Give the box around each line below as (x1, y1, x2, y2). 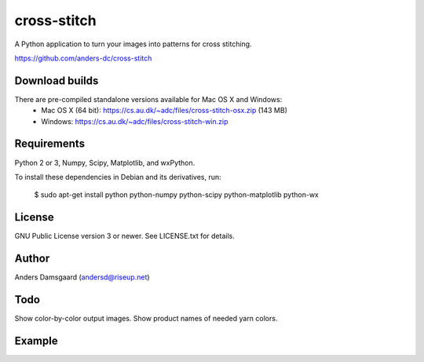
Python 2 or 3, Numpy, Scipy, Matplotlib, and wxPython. (14, 158, 196, 167)
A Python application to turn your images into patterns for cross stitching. (14, 39, 252, 49)
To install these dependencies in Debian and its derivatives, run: (14, 172, 221, 181)
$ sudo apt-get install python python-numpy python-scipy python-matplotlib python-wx (34, 190, 320, 199)
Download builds (14, 74, 99, 87)
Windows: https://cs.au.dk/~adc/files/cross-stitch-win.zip (41, 116, 228, 126)
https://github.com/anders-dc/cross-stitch (14, 53, 152, 63)
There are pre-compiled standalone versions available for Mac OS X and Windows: (14, 94, 283, 104)
